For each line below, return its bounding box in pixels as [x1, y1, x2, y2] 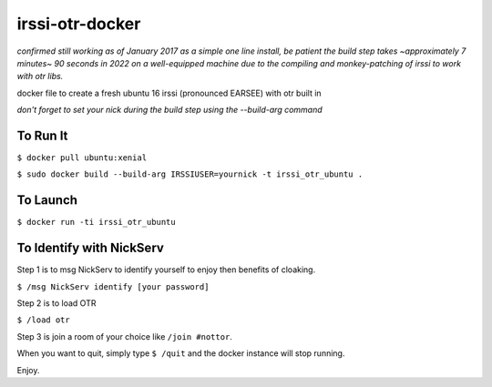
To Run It [16, 127, 68, 143]
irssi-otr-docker [16, 14, 141, 34]
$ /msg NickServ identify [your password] [16, 281, 210, 291]
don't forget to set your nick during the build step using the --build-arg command [16, 105, 323, 116]
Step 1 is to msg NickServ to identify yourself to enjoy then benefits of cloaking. [16, 264, 316, 275]
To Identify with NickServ [16, 240, 164, 256]
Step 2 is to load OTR [16, 298, 97, 309]
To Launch [16, 192, 77, 209]
